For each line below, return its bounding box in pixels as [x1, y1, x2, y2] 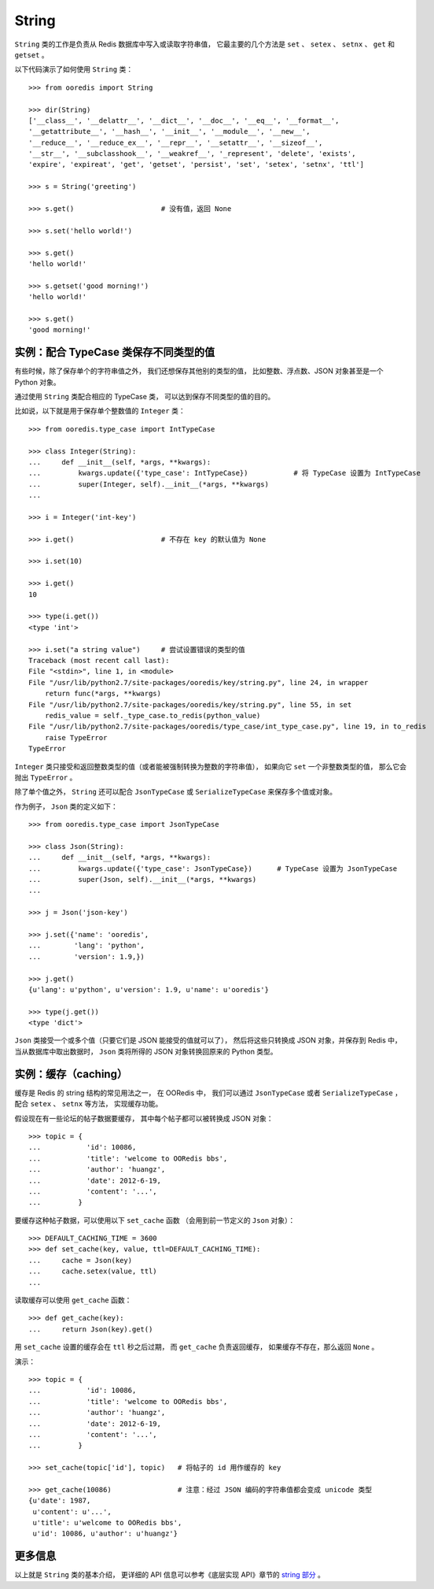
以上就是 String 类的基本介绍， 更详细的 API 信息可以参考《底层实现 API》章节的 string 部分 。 [14, 1570, 325, 1580]
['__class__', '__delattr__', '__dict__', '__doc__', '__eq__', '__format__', [28, 116, 340, 125]
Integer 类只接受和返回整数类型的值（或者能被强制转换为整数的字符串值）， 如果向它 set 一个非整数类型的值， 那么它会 [14, 761, 406, 771]
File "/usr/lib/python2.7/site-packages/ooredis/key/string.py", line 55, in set [28, 700, 352, 709]
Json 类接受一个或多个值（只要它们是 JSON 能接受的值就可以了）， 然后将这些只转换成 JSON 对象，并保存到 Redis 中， [14, 1035, 402, 1045]
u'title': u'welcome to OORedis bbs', [32, 1518, 182, 1528]
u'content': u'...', [32, 1507, 112, 1516]
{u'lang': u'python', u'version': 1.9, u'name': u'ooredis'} [28, 985, 269, 994]
